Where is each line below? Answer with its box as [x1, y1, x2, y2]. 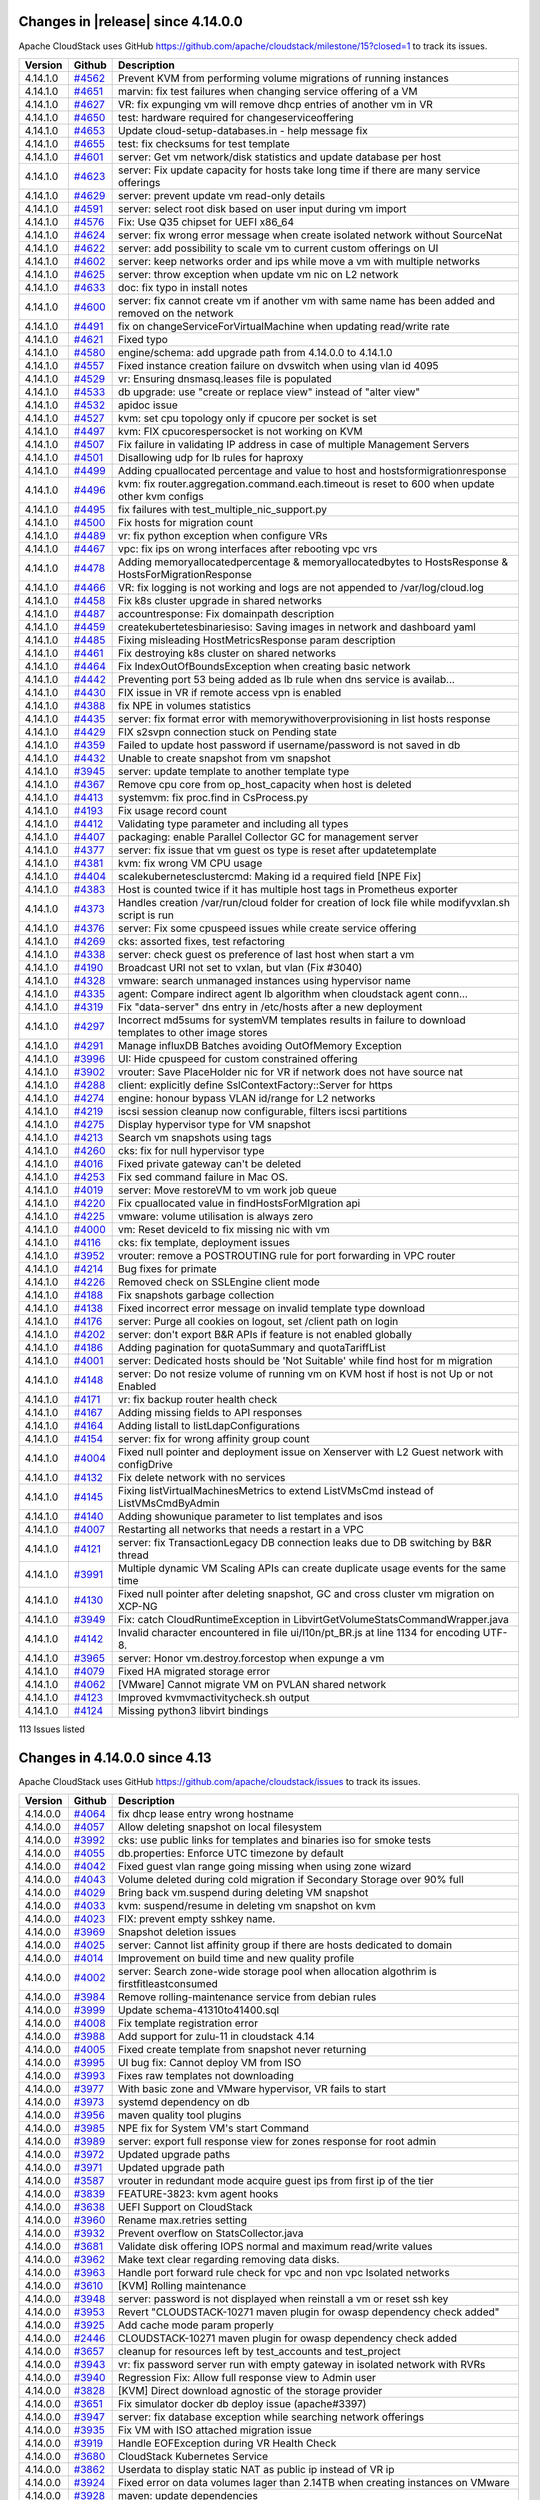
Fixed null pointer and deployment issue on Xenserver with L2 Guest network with [118, 1445, 504, 1459]
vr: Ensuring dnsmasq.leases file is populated [118, 371, 332, 385]
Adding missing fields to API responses [118, 1405, 303, 1419]
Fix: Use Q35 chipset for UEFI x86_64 [118, 215, 295, 229]
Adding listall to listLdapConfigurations [118, 1418, 300, 1432]
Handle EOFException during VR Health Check [118, 2436, 337, 2450]
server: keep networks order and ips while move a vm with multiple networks [118, 254, 481, 268]
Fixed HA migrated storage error [118, 1664, 270, 1678]
